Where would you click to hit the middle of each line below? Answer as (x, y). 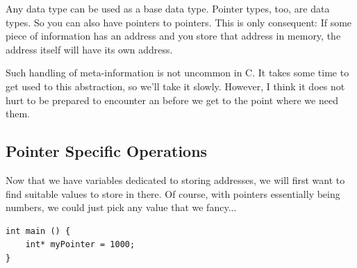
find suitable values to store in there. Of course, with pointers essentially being (173, 193)
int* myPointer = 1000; (80, 245)
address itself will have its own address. (89, 49)
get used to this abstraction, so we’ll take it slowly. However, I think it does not (175, 86)
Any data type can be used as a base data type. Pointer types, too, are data (168, 8)
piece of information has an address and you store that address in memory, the (173, 36)
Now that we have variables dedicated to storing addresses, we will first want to (175, 179)
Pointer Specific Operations (107, 151)
